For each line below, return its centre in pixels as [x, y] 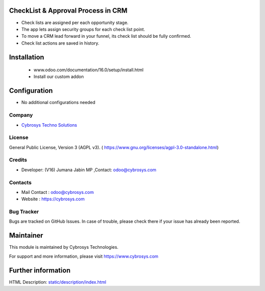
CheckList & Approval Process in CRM [68, 11]
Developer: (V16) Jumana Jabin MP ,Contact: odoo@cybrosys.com [89, 170]
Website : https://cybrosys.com [53, 199]
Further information [40, 270]
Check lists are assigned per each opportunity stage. [75, 23]
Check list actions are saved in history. [60, 43]
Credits [18, 160]
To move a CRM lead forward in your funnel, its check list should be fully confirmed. [106, 36]
